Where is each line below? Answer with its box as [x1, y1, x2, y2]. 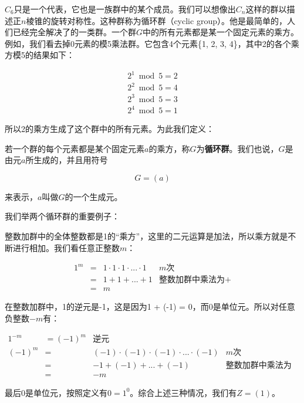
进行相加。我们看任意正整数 [12, 241, 120, 253]
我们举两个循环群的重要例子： [5, 210, 120, 222]
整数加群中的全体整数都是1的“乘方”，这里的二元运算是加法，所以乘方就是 [5, 230, 288, 242]
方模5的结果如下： [5, 49, 75, 61]
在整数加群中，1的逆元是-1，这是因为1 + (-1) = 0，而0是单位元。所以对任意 [5, 300, 295, 313]
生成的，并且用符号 [33, 154, 108, 166]
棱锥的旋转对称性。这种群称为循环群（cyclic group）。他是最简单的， [26, 14, 287, 26]
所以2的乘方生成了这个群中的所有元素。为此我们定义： [5, 123, 214, 135]
